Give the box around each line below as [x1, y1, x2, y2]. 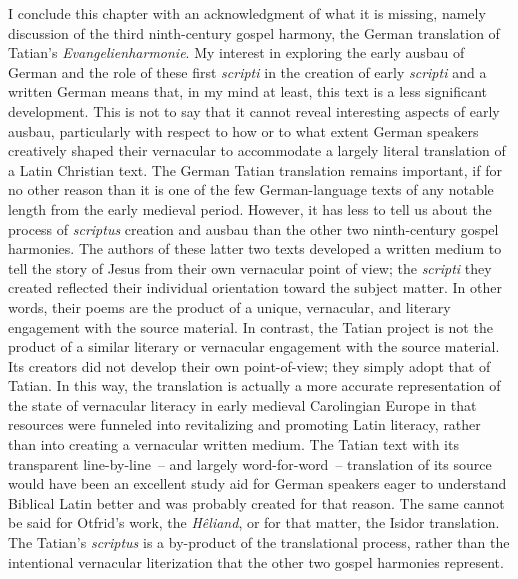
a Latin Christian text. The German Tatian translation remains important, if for [8, 159, 502, 180]
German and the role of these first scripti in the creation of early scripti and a [8, 61, 487, 82]
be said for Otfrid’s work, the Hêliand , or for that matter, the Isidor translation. [8, 512, 500, 533]
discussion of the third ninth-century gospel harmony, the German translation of [8, 22, 500, 43]
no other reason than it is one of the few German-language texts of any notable [8, 179, 494, 200]
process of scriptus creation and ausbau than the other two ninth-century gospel [8, 218, 499, 239]
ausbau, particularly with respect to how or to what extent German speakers [8, 120, 479, 141]
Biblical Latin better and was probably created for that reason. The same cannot [8, 492, 505, 513]
